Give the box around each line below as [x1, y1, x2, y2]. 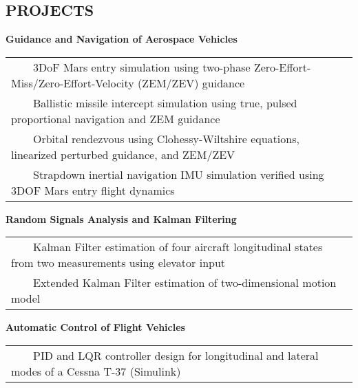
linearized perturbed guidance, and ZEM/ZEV [11, 146, 235, 162]
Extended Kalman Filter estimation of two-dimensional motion [33, 274, 337, 291]
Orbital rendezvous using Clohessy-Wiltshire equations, [33, 130, 299, 147]
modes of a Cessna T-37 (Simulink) [11, 363, 181, 379]
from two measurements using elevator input [11, 255, 226, 271]
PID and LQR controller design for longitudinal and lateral [33, 347, 319, 363]
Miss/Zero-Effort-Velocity [11, 74, 134, 91]
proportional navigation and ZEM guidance [11, 110, 220, 127]
